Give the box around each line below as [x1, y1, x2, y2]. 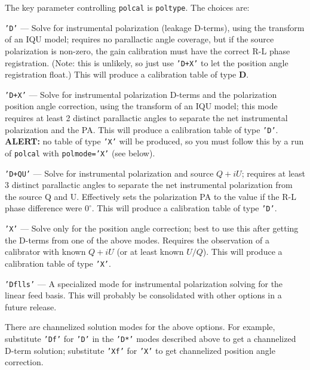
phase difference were [5, 202, 82, 214]
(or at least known [116, 245, 184, 258]
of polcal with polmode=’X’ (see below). [5, 146, 155, 159]
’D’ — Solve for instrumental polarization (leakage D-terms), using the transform [5, 21, 305, 33]
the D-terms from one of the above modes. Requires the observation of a [5, 233, 269, 246]
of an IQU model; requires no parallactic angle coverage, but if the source [5, 33, 274, 45]
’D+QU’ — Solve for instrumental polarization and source [5, 166, 214, 179]
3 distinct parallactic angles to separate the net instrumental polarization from [5, 178, 293, 191]
